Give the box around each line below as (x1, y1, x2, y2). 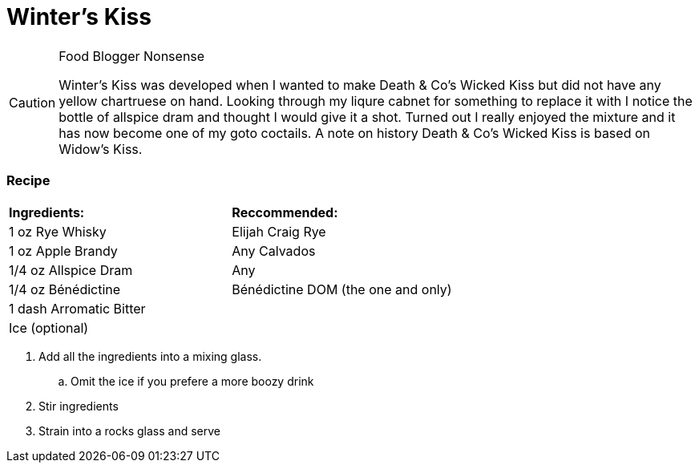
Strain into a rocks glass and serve (38, 423, 220, 438)
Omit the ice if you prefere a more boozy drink (71, 374, 314, 388)
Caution (9, 94, 56, 111)
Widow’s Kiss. (59, 140, 143, 157)
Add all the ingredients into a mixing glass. (38, 349, 262, 363)
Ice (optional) (9, 319, 89, 336)
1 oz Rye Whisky (9, 223, 107, 240)
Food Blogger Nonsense (59, 47, 205, 64)
